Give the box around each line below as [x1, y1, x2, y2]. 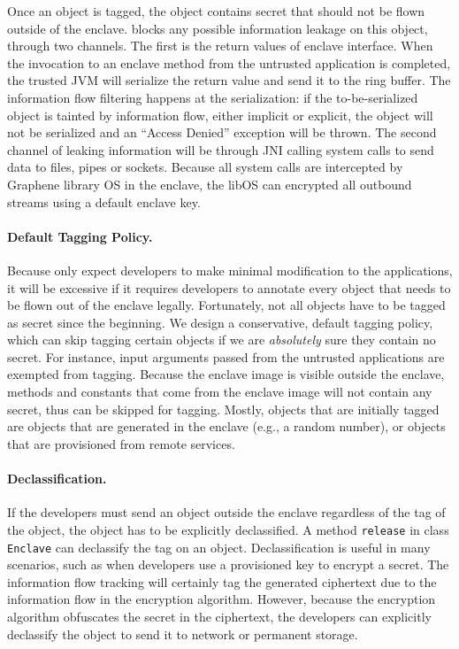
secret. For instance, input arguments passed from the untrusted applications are [7, 347, 445, 366]
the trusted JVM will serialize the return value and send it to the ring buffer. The [7, 71, 451, 89]
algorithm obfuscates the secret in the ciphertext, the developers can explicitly [7, 607, 432, 625]
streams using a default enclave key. [7, 192, 201, 211]
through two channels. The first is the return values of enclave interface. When [7, 36, 433, 55]
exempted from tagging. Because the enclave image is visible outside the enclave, [7, 365, 445, 383]
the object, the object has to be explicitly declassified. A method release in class [7, 520, 449, 538]
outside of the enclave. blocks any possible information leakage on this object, [7, 19, 428, 37]
